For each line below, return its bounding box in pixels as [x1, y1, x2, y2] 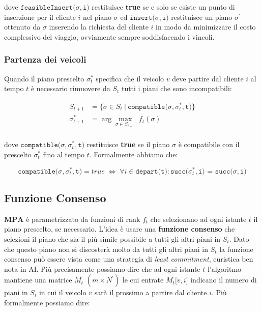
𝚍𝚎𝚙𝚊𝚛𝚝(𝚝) [135, 167, 167, 175]
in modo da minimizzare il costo [156, 21, 256, 32]
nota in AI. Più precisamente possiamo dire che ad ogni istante [4, 263, 200, 274]
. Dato [229, 234, 249, 244]
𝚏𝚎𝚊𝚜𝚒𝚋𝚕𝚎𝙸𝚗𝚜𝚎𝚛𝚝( [20, 4, 76, 11]
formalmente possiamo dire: [4, 297, 90, 307]
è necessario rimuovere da [31, 83, 110, 94]
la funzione [219, 243, 253, 254]
